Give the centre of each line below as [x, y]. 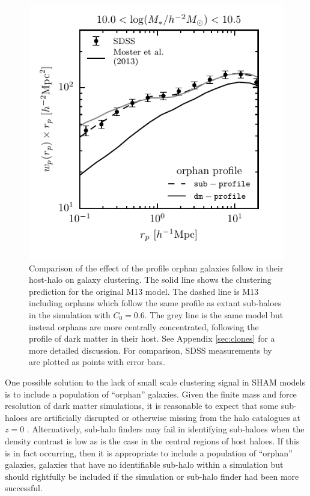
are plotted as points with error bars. [97, 362]
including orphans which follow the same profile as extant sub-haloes [155, 303]
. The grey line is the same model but [214, 314]
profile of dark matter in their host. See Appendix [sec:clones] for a [152, 338]
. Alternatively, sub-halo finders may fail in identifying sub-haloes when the [166, 429]
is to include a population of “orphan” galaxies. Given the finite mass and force [151, 394]
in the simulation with [70, 314]
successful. [24, 488]
